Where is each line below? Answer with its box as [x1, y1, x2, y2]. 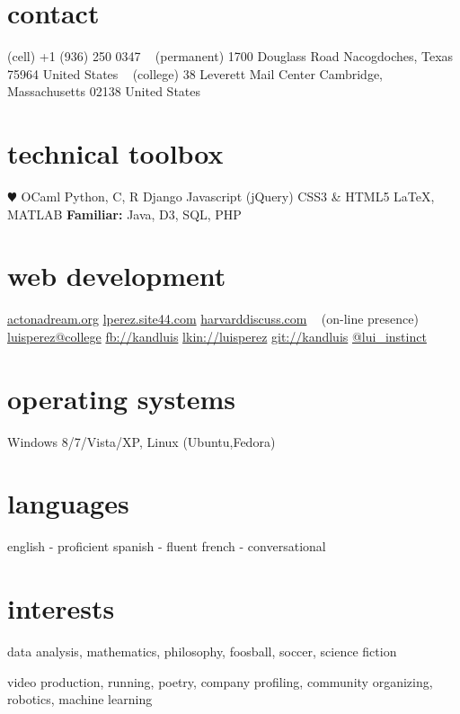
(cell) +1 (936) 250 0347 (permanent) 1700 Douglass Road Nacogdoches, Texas [7, 47, 454, 66]
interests [7, 590, 115, 627]
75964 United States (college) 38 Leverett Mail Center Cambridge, [7, 64, 384, 83]
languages [7, 485, 129, 522]
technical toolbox [7, 135, 224, 172]
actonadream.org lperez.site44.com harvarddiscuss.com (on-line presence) [7, 309, 419, 328]
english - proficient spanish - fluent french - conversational [7, 537, 326, 556]
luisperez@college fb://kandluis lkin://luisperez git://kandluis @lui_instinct [7, 326, 427, 345]
